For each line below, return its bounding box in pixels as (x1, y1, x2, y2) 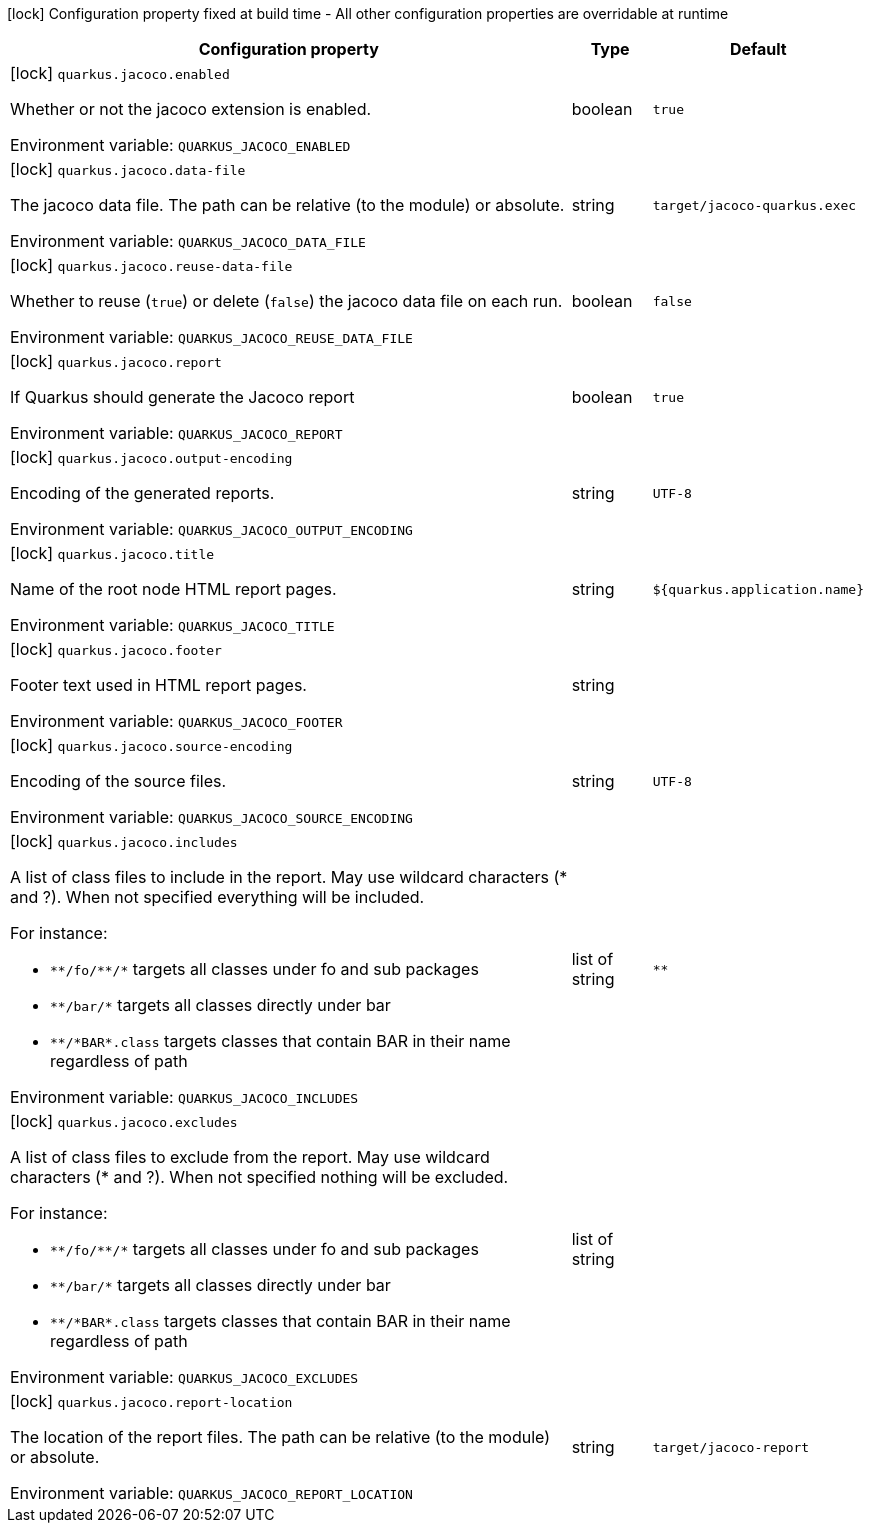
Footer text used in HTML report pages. (10, 675, 307, 695)
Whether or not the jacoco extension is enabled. (10, 99, 372, 119)
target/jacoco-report (652, 1439, 810, 1455)
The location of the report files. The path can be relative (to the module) (10, 1427, 551, 1447)
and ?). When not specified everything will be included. (10, 887, 425, 907)
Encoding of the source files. (10, 771, 227, 791)
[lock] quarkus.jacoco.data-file (10, 159, 246, 179)
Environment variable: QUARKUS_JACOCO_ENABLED (10, 135, 351, 155)
